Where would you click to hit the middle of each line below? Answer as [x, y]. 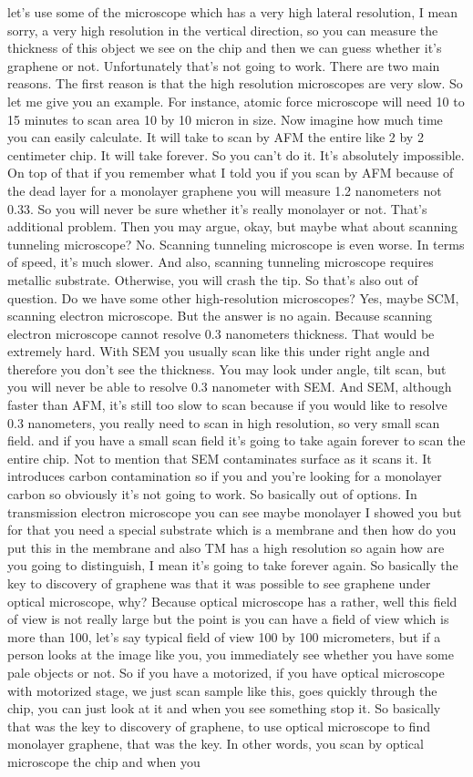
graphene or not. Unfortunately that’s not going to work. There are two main [224, 65]
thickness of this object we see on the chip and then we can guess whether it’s [225, 48]
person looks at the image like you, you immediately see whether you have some [231, 654]
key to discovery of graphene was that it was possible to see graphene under [219, 583]
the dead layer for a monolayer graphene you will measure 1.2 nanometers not [225, 190]
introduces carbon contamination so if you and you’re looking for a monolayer [225, 476]
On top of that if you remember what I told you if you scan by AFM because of [231, 173]
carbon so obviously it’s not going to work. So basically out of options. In [212, 494]
